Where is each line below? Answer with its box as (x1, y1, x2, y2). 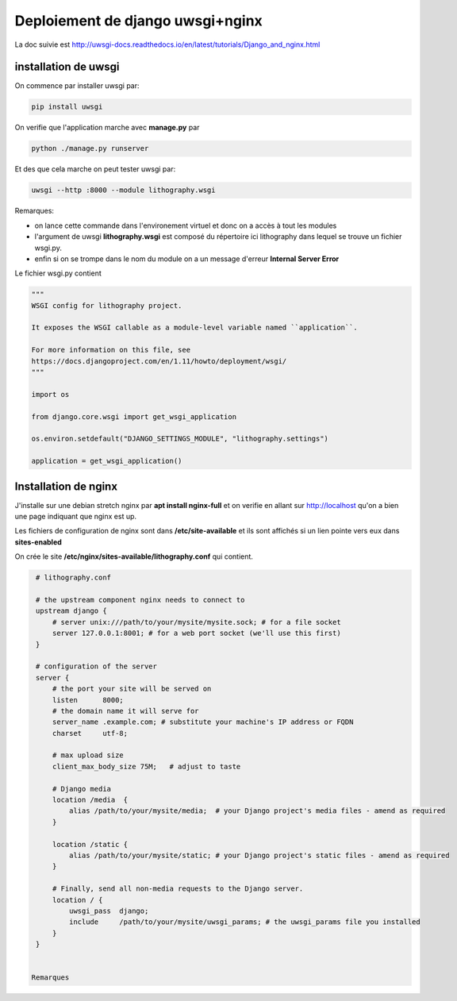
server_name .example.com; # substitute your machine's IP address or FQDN (52, 718, 354, 726)
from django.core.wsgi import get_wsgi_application (31, 412, 237, 421)
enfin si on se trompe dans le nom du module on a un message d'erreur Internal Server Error (34, 254, 340, 264)
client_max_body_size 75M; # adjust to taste (52, 762, 241, 771)
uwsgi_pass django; (68, 906, 149, 915)
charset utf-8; (52, 729, 129, 737)
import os (31, 390, 70, 398)
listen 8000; (52, 695, 125, 704)
